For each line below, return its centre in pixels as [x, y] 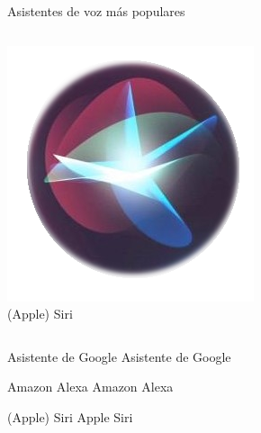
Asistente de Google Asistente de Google [119, 356]
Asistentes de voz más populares [96, 11]
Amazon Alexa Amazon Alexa [90, 387]
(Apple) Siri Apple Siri [70, 416]
